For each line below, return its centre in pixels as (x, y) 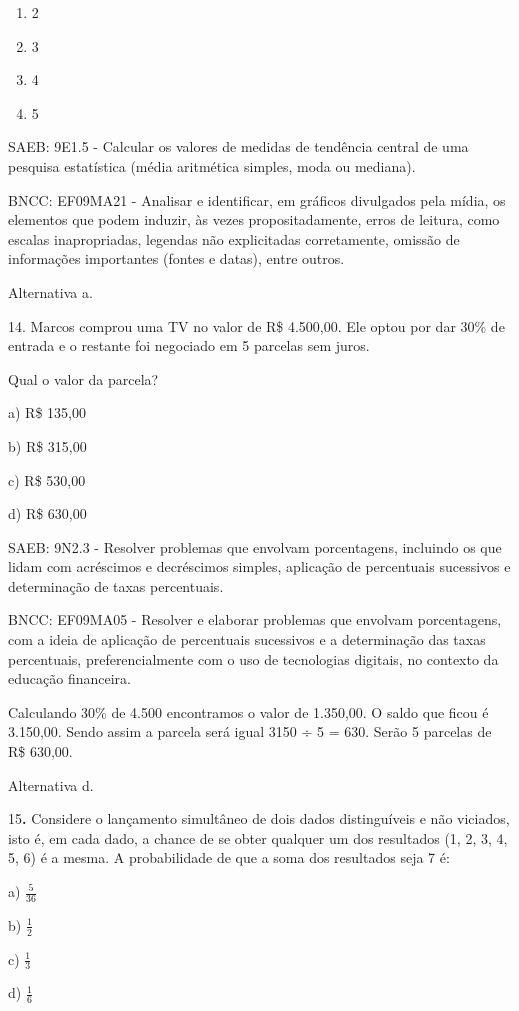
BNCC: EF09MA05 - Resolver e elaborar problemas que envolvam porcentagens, (255, 619)
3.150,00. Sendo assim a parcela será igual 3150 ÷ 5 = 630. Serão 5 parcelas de (250, 731)
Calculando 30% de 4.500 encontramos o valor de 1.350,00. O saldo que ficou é (248, 711)
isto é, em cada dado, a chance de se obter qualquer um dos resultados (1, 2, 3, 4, (258, 837)
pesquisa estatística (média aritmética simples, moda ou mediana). (212, 165)
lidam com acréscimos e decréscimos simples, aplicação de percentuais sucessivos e (259, 566)
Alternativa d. (51, 784)
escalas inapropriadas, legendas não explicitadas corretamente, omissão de (234, 238)
